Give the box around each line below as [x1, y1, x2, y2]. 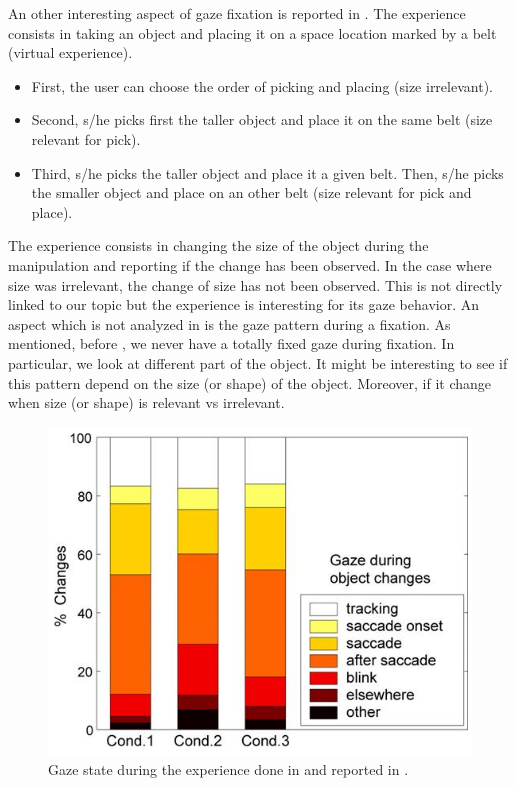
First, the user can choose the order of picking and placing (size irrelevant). [31, 75, 493, 96]
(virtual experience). [8, 42, 133, 63]
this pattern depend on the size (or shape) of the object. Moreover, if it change [8, 372, 491, 393]
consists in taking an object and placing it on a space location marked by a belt [8, 22, 497, 43]
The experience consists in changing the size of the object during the [8, 235, 429, 256]
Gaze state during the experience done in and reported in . [48, 758, 409, 779]
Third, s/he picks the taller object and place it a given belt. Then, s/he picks [31, 162, 504, 183]
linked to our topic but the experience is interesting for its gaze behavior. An [8, 294, 479, 315]
